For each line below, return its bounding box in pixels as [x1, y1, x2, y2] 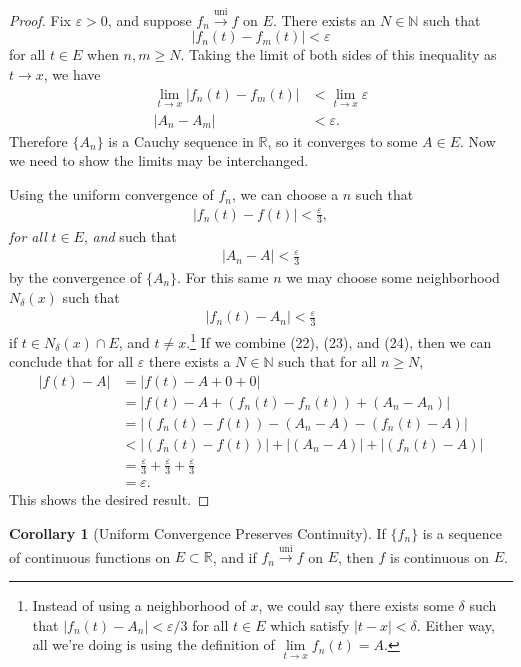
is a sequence [422, 522, 502, 543]
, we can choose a [231, 184, 339, 205]
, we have [43, 63, 101, 84]
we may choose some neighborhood [286, 266, 500, 287]
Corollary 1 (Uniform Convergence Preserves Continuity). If [9, 522, 386, 543]
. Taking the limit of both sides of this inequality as [180, 44, 497, 65]
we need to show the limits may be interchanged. [9, 150, 309, 171]
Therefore [9, 130, 68, 151]
